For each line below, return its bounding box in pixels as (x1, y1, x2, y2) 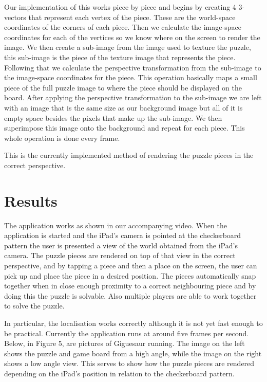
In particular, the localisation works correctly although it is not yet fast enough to (4, 317, 263, 328)
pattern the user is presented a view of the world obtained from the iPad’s (4, 240, 238, 250)
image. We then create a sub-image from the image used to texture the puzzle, (4, 42, 251, 52)
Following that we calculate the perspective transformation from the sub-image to (4, 62, 261, 72)
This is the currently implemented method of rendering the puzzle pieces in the (4, 150, 254, 160)
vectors (4, 11, 26, 22)
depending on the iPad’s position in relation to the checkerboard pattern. (4, 368, 235, 378)
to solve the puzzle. (4, 300, 65, 311)
